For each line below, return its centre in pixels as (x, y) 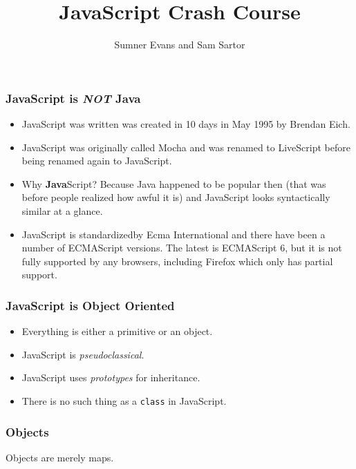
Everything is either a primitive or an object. (117, 331)
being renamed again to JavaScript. (97, 161)
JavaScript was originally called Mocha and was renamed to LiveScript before (186, 147)
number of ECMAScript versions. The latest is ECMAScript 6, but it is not (182, 248)
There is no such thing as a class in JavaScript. (124, 400)
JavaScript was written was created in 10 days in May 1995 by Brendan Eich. (186, 124)
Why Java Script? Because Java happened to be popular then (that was (174, 183)
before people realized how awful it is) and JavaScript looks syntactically (176, 197)
